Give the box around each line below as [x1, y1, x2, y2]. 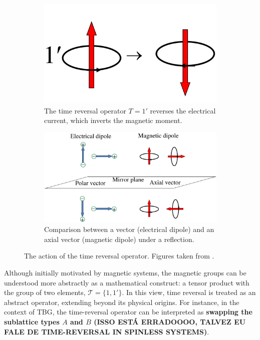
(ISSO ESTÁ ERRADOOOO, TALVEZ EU [94, 316, 246, 326]
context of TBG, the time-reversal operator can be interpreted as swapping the [4, 306, 252, 317]
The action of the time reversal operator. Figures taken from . [24, 250, 214, 261]
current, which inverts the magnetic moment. [44, 115, 182, 125]
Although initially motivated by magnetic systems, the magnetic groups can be [4, 267, 246, 277]
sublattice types [4, 316, 60, 326]
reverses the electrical [150, 105, 216, 115]
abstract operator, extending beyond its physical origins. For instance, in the [4, 296, 239, 307]
